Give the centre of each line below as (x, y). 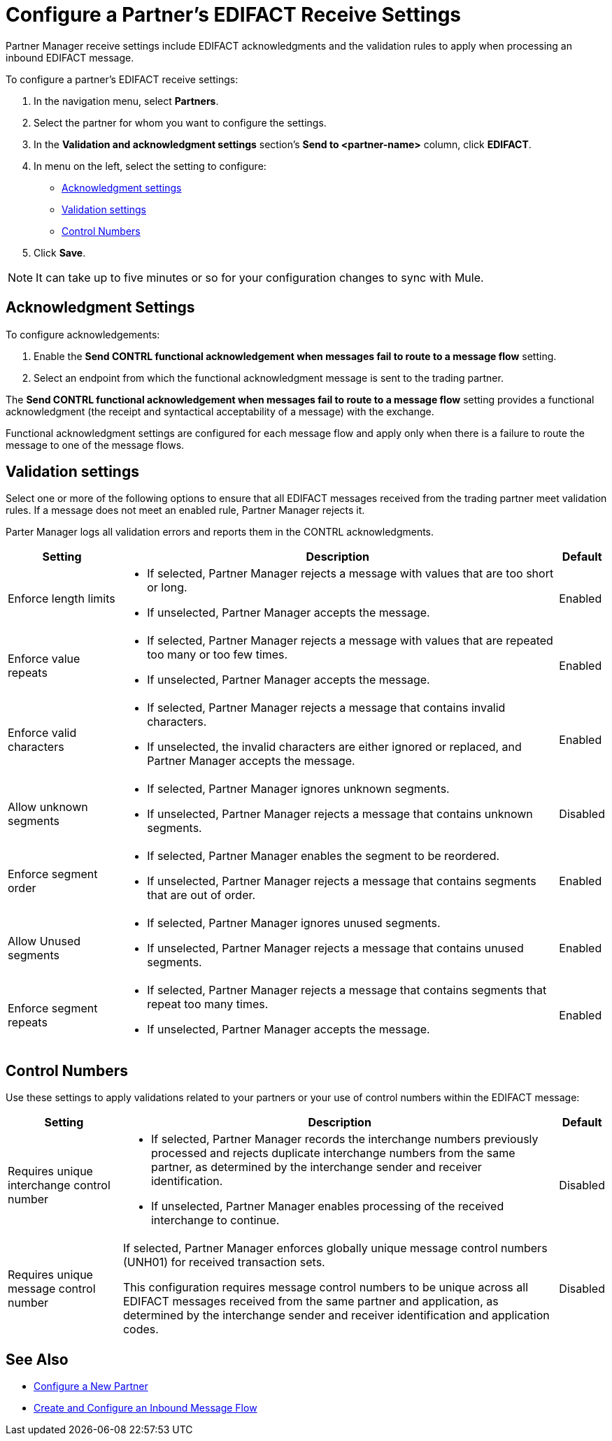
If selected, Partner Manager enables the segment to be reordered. (323, 856)
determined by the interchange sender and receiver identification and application (336, 1315)
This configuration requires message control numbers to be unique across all (326, 1288)
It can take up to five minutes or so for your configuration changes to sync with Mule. (260, 277)
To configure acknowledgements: (83, 334)
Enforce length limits (62, 599)
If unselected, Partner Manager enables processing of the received (327, 1206)
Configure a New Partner (91, 1386)
